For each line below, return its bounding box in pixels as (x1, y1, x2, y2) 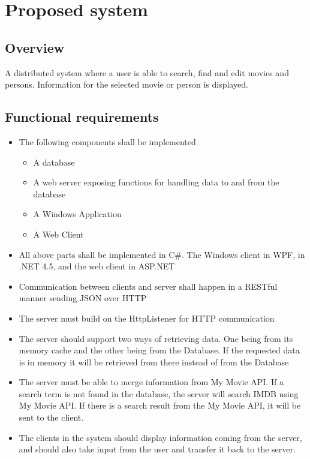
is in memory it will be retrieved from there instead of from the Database (19, 355, 289, 368)
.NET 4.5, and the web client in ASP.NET (19, 260, 175, 272)
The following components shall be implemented (19, 135, 196, 148)
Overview (5, 38, 65, 56)
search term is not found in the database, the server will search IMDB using (19, 387, 299, 400)
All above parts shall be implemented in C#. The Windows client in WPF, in (19, 248, 305, 260)
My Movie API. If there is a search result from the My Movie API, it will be (19, 399, 301, 412)
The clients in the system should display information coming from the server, (19, 431, 302, 443)
